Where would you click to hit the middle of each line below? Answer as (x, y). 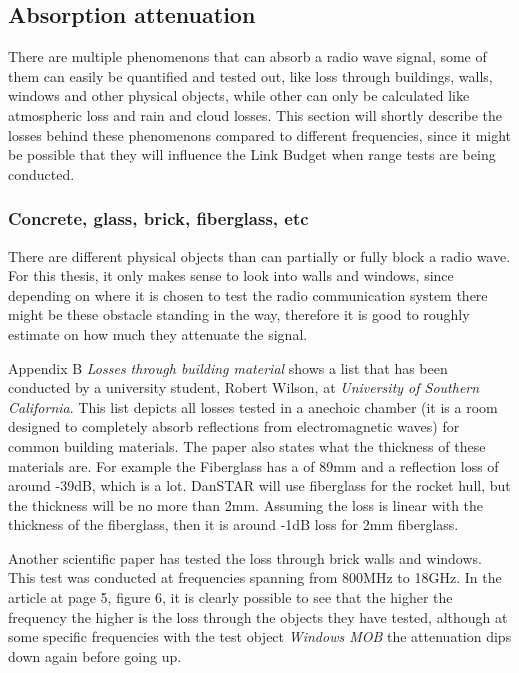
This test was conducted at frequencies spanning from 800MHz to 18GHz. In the (255, 577)
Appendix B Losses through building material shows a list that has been (228, 367)
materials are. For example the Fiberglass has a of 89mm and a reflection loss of (253, 465)
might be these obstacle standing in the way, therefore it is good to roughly (239, 314)
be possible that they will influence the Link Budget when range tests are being (252, 154)
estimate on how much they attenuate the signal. (158, 333)
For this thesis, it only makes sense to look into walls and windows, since (231, 275)
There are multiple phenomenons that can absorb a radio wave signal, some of (247, 56)
